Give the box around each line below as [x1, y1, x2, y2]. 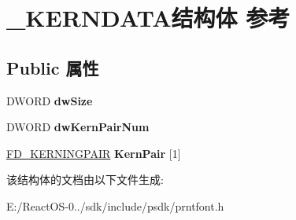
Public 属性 [6, 55, 99, 79]
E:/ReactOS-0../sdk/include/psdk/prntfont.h [6, 197, 224, 214]
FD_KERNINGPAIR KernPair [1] [6, 145, 181, 161]
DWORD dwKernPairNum [6, 119, 150, 135]
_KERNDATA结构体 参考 [6, 2, 290, 34]
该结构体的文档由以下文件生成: [6, 171, 164, 188]
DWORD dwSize [6, 92, 93, 108]
